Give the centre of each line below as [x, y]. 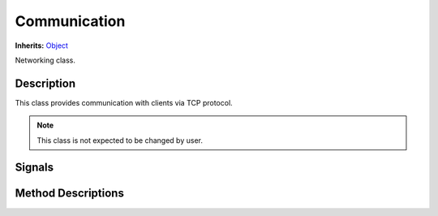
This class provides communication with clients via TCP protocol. [124, 102]
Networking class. [45, 60]
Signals [34, 168]
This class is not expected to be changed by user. [120, 140]
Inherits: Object [42, 45]
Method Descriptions [70, 194]
